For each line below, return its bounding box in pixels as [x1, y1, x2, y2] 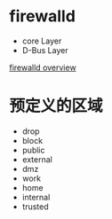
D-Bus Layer [21, 44, 68, 55]
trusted [21, 201, 49, 212]
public [21, 145, 45, 155]
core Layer [21, 35, 62, 46]
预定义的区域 [9, 96, 104, 116]
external [21, 153, 53, 165]
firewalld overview [9, 62, 77, 73]
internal [21, 192, 51, 202]
